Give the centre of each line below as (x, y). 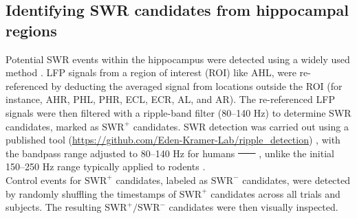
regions (31, 30)
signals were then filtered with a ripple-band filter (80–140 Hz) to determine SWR (178, 112)
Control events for (44, 180)
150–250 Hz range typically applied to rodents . (106, 166)
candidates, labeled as (162, 180)
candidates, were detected (296, 180)
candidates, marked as (52, 126)
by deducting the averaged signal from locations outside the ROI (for (197, 85)
